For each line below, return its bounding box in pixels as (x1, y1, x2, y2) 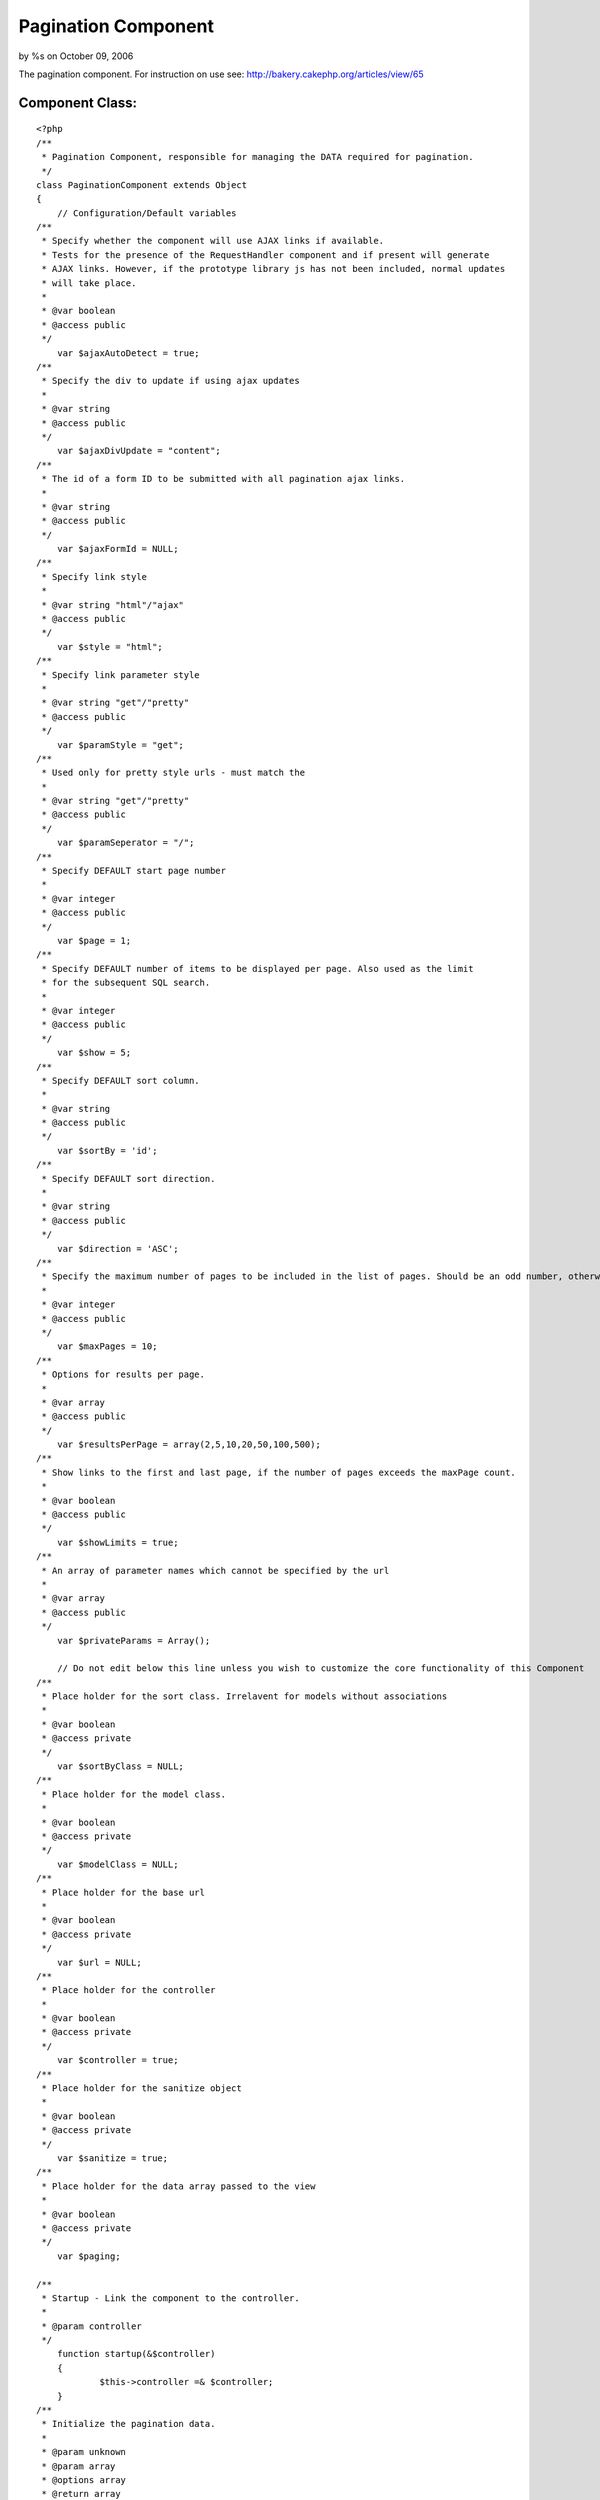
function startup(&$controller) (56, 2348, 216, 2360)
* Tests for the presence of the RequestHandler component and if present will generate (41, 249, 490, 260)
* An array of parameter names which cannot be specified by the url (41, 1565, 390, 1576)
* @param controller (41, 2320, 142, 2332)
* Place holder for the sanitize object (41, 2083, 242, 2094)
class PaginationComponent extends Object (36, 179, 248, 190)
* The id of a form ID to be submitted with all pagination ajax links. (41, 473, 406, 485)
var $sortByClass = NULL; (56, 1761, 185, 1772)
